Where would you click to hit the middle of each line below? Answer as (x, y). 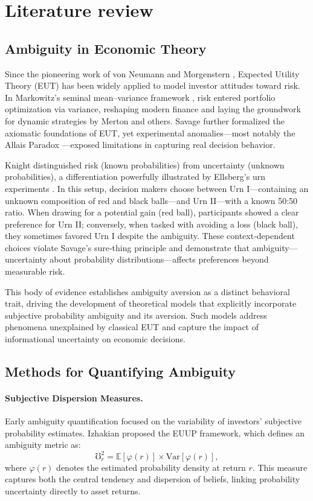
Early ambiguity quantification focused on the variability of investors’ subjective (153, 421)
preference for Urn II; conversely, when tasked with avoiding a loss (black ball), (152, 224)
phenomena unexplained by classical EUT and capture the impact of (132, 327)
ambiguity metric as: (43, 445)
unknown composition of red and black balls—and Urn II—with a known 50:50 (151, 200)
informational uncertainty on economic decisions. (95, 339)
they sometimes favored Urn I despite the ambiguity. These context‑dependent (150, 236)
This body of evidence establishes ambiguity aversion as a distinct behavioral (147, 291)
